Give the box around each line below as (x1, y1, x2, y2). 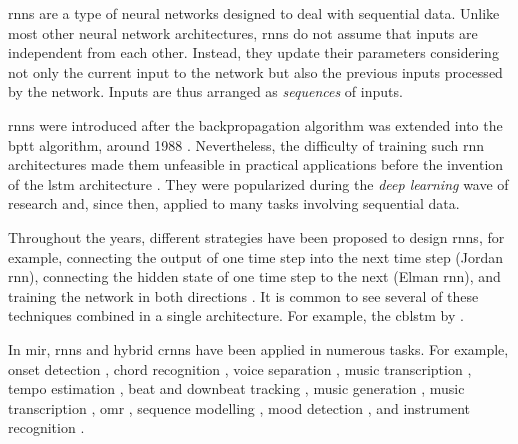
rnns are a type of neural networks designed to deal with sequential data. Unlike (8, 3, 500, 23)
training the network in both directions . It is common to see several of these (8, 285, 479, 306)
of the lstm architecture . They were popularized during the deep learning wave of (8, 173, 509, 194)
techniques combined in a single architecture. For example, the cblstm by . (8, 305, 464, 326)
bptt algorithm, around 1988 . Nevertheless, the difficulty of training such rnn (8, 134, 485, 155)
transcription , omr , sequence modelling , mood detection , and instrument (8, 397, 471, 418)
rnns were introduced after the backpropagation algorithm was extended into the (8, 114, 503, 135)
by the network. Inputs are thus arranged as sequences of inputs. (8, 81, 403, 102)
